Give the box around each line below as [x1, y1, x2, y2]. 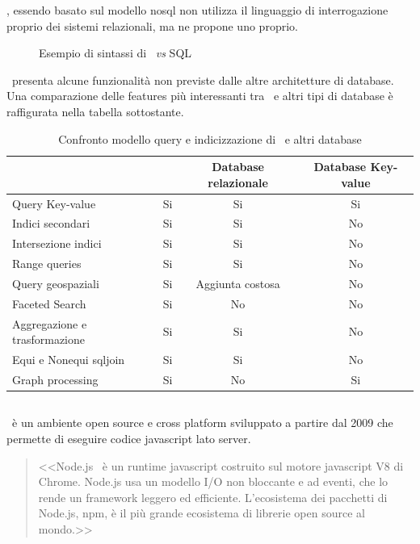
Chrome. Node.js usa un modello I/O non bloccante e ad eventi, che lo [38, 473, 388, 490]
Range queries [12, 255, 82, 272]
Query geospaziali [12, 274, 99, 291]
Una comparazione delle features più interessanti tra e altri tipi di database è [6, 87, 393, 104]
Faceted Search [12, 295, 86, 312]
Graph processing [12, 370, 99, 387]
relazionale [208, 174, 268, 190]
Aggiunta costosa [195, 274, 280, 291]
